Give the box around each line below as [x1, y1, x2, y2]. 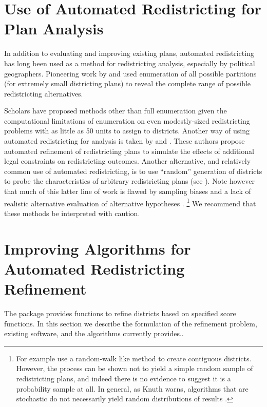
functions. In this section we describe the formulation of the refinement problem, [4, 318, 257, 328]
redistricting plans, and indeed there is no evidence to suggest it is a [16, 373, 231, 383]
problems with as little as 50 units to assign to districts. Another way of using [4, 125, 250, 136]
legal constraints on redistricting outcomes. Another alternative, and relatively [4, 156, 251, 166]
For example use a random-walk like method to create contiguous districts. [16, 353, 252, 363]
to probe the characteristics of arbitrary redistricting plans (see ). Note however [4, 176, 255, 186]
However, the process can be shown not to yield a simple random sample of [16, 363, 253, 374]
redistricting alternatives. [4, 88, 83, 99]
